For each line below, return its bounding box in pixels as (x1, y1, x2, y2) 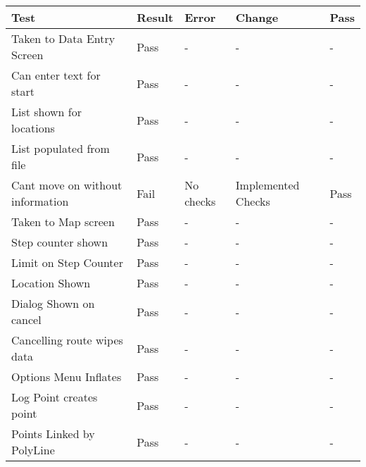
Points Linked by (11, 425, 95, 442)
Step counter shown (11, 234, 108, 250)
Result (137, 9, 174, 25)
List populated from (11, 140, 110, 156)
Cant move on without (11, 177, 122, 193)
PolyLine (11, 442, 55, 458)
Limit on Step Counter (11, 254, 123, 270)
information (11, 193, 69, 209)
